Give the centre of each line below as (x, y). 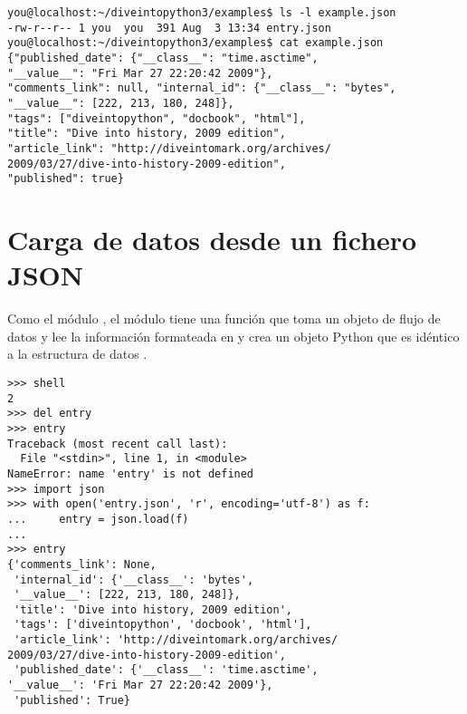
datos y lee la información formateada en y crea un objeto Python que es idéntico (233, 336)
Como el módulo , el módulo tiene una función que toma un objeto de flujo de (224, 318)
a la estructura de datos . (77, 354)
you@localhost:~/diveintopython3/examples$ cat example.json (195, 43)
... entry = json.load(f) (98, 519)
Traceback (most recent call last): (118, 444)
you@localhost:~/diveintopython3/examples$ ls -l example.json (202, 13)
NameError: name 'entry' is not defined (131, 473)
